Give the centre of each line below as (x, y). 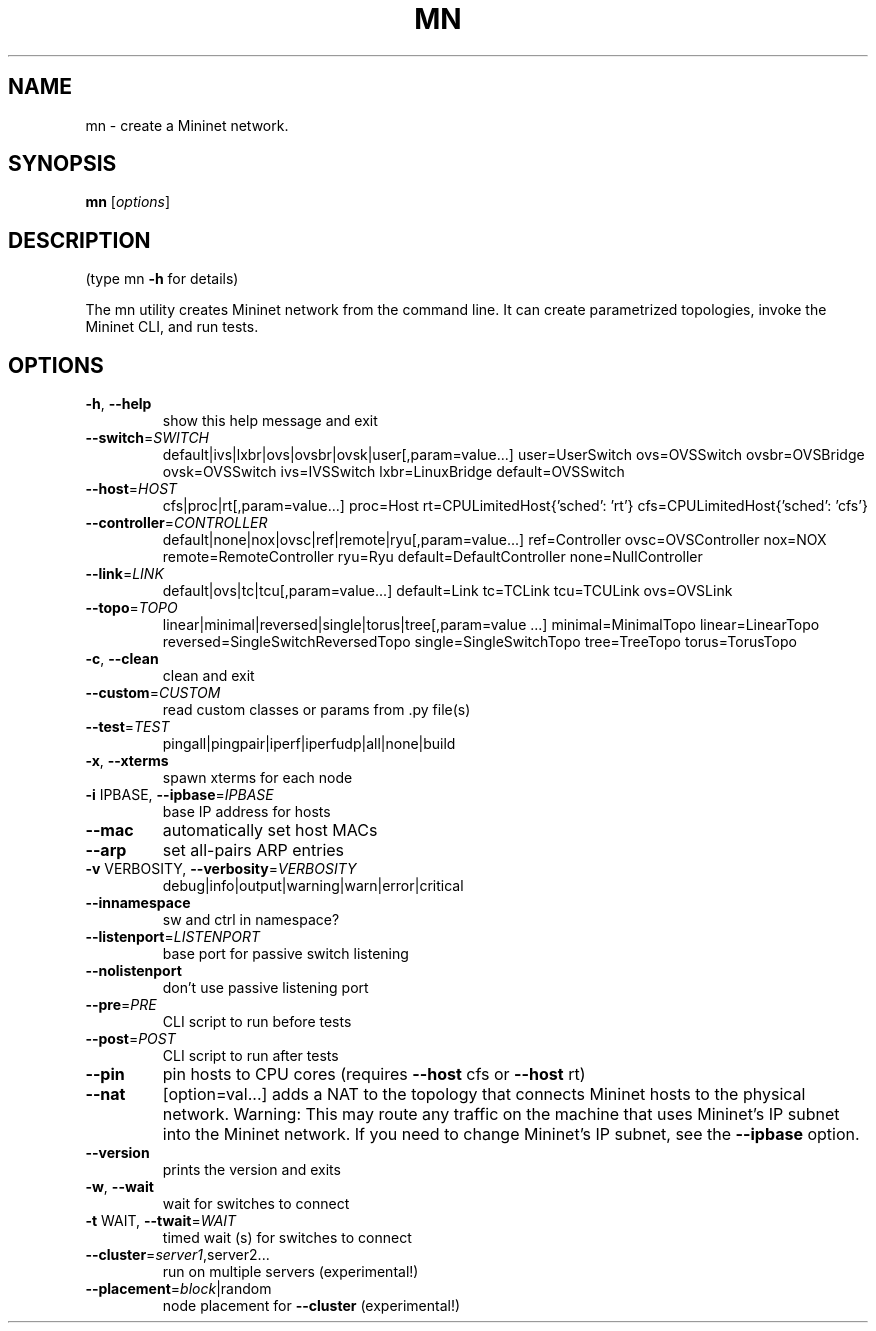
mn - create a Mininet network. (187, 125)
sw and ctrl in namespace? (251, 920)
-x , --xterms (127, 761)
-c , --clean (122, 659)
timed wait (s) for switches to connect (287, 1238)
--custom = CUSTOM (153, 693)
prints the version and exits (251, 1170)
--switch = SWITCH (147, 438)
